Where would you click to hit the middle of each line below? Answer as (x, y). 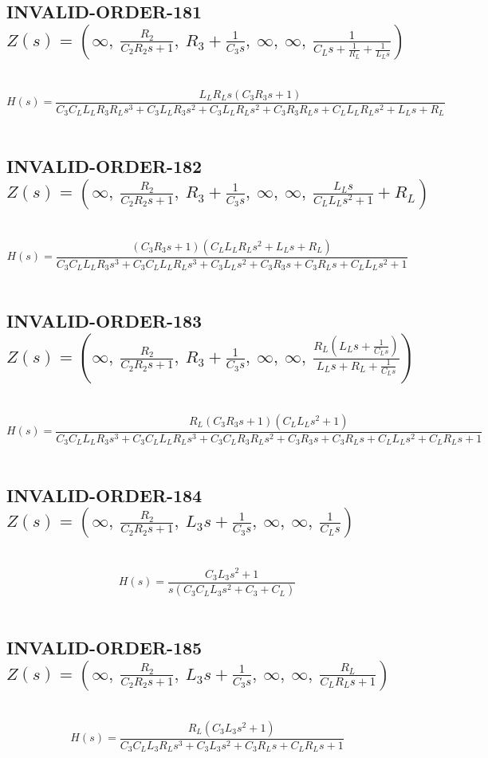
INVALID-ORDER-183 (104, 321)
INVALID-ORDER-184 (104, 495)
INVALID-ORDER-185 (104, 648)
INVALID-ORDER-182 (104, 166)
